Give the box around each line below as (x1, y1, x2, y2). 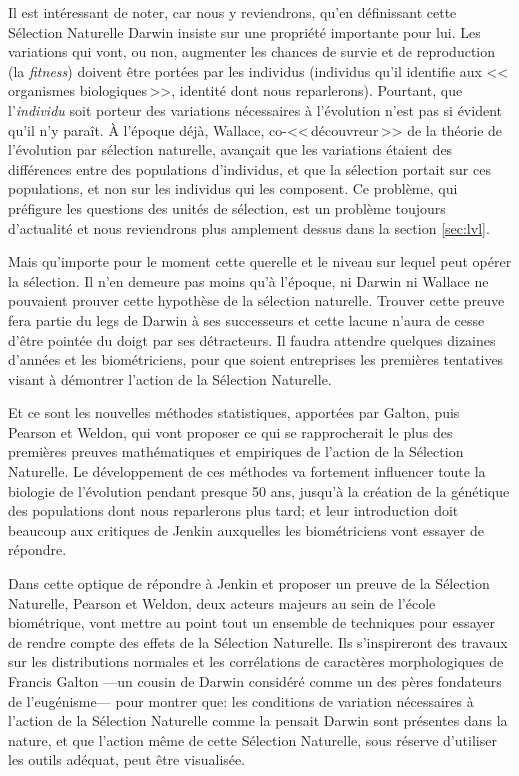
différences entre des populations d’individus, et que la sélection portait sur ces (8, 158, 491, 179)
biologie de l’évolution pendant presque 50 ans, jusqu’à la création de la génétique (8, 480, 510, 501)
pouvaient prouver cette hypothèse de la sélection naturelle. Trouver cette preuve (8, 290, 505, 311)
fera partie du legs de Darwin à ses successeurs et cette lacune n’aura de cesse (8, 309, 485, 330)
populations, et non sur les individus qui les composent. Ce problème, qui (8, 178, 458, 199)
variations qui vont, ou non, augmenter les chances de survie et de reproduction (8, 41, 496, 62)
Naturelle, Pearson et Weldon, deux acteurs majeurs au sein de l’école (8, 592, 436, 613)
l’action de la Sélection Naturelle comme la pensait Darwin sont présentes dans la (8, 710, 508, 731)
